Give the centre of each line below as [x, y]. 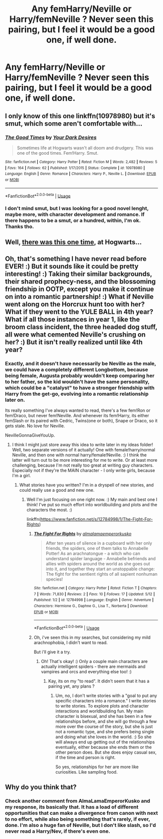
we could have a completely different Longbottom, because [77, 370]
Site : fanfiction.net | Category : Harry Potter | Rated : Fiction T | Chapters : [95, 588]
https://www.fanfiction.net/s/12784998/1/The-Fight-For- [97, 519]
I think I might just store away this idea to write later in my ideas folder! [82, 445]
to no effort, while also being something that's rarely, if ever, [78, 819]
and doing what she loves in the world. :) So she [104, 737]
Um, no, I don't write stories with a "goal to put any [106, 696]
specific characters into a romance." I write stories [106, 701]
